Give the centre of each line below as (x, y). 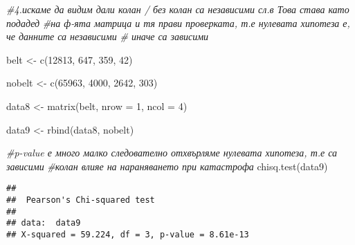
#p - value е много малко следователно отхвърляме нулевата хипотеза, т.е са (172, 153)
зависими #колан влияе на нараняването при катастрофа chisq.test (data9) (167, 166)
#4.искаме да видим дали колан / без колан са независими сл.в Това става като (178, 9)
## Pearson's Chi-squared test (81, 200)
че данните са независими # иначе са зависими (108, 36)
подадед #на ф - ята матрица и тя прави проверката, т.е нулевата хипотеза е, (178, 22)
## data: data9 (44, 223)
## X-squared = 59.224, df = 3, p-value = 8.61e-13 (128, 234)
